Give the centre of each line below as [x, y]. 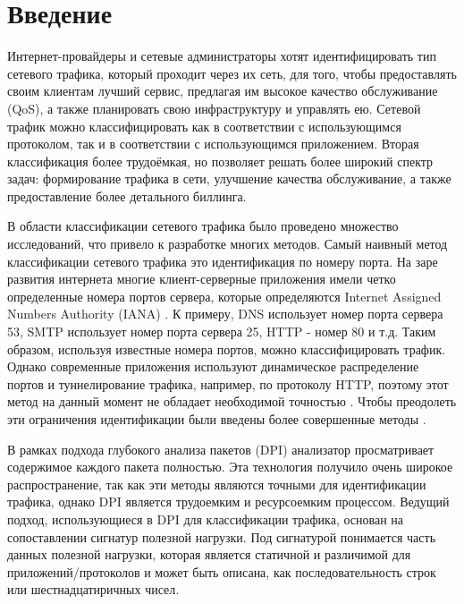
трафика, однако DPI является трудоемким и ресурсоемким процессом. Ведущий [228, 502]
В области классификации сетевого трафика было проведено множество [203, 226]
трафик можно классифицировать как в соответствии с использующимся [204, 126]
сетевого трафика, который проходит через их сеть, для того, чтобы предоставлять [232, 73]
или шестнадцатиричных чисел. [93, 589]
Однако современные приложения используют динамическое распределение [213, 366]
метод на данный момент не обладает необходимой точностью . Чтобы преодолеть [232, 401]
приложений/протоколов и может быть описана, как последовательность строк [222, 571]
